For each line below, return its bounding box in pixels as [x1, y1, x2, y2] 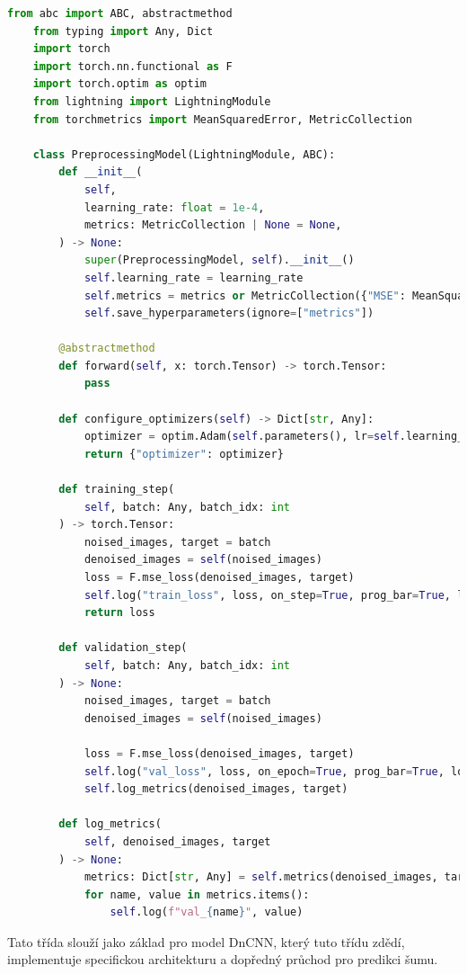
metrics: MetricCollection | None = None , [84, 219, 342, 232]
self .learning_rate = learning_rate [84, 271, 304, 284]
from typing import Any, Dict [32, 24, 214, 38]
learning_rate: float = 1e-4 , [84, 201, 265, 214]
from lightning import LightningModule [32, 94, 271, 108]
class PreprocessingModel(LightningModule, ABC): [32, 147, 336, 161]
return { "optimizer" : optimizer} [84, 447, 284, 460]
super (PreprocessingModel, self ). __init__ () [84, 254, 355, 267]
